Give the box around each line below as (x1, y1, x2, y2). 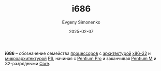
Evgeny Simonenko (62, 19, 101, 25)
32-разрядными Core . (5, 60, 51, 66)
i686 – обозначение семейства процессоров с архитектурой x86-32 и (5, 50, 151, 56)
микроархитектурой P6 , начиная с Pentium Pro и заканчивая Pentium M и (5, 55, 157, 61)
